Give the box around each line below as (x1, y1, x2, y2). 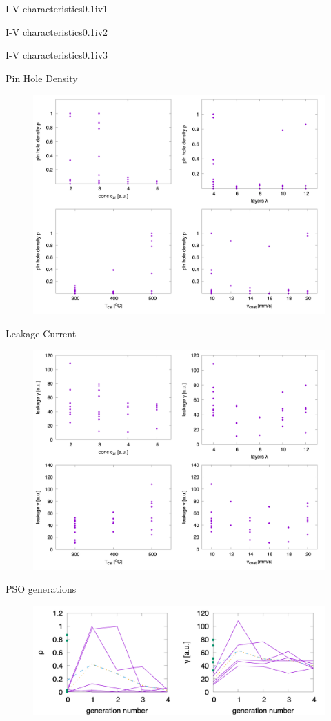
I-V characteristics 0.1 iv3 (6, 48, 108, 62)
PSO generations (6, 582, 77, 596)
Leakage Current (6, 326, 77, 340)
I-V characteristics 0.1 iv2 (6, 24, 108, 39)
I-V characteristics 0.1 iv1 (6, 1, 108, 15)
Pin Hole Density (6, 70, 78, 85)
